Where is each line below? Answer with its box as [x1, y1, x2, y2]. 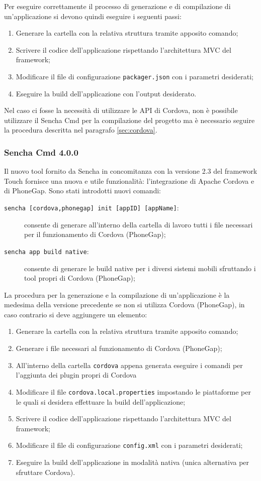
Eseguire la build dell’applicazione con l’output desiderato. [16, 88, 197, 98]
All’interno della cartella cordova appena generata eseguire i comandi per [16, 359, 243, 370]
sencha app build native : [4, 246, 89, 256]
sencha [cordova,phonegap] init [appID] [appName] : [4, 202, 179, 212]
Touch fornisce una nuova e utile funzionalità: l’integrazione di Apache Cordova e [4, 175, 254, 186]
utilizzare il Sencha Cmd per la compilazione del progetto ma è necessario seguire [4, 114, 255, 125]
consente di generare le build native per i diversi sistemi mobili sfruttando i [24, 263, 256, 273]
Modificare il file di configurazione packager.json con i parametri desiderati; [16, 71, 253, 81]
